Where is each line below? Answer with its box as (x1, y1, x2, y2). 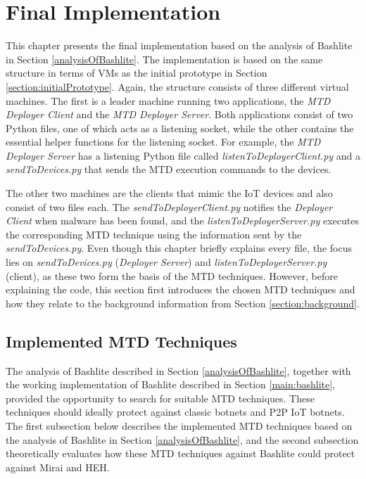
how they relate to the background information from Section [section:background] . (6, 295, 360, 310)
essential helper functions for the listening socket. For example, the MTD (6, 134, 321, 149)
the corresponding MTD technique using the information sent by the (6, 226, 302, 241)
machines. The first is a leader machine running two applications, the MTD (6, 93, 331, 108)
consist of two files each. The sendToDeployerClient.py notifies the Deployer (6, 199, 333, 214)
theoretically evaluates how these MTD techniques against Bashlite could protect (6, 446, 355, 461)
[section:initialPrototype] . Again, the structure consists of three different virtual (6, 79, 349, 94)
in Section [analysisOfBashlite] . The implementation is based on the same (6, 51, 323, 66)
